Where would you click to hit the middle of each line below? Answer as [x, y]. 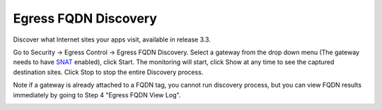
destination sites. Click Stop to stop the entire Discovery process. [108, 72]
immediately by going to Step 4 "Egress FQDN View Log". [97, 94]
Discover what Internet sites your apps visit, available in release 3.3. [112, 39]
